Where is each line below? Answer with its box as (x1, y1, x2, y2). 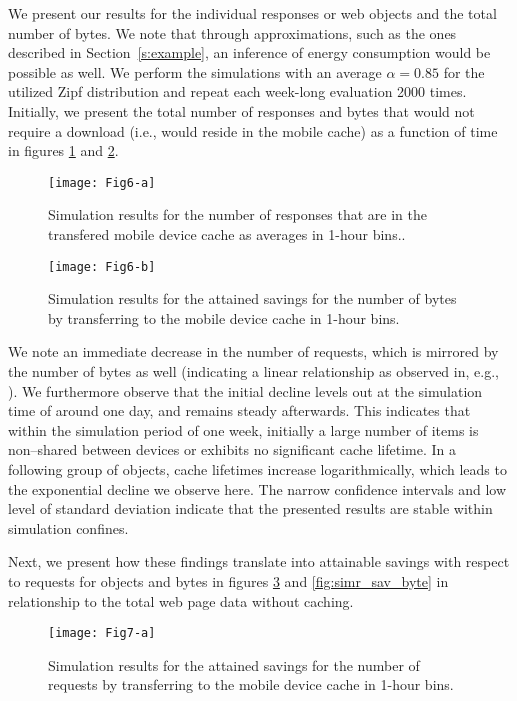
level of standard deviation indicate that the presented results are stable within (8, 498, 493, 519)
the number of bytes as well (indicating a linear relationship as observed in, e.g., (8, 361, 499, 382)
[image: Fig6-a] (48, 175, 156, 190)
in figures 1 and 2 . (8, 140, 119, 161)
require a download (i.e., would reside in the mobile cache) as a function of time (8, 120, 498, 141)
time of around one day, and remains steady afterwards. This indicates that (8, 400, 471, 421)
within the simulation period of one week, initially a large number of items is (8, 419, 479, 440)
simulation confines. (8, 517, 129, 538)
